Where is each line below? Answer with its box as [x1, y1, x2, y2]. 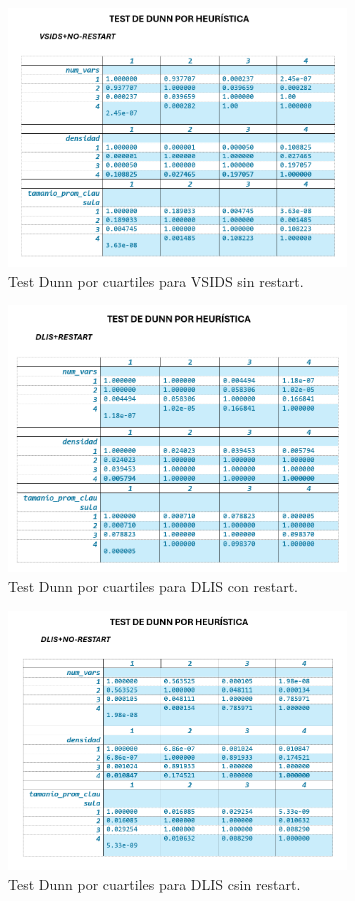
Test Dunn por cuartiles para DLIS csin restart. [8, 873, 301, 894]
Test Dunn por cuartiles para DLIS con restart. [8, 575, 298, 596]
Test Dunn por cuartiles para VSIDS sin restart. [8, 270, 304, 291]
